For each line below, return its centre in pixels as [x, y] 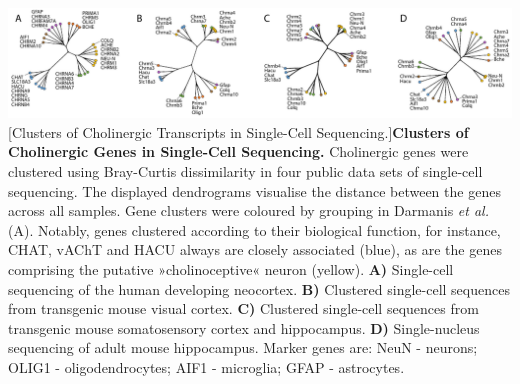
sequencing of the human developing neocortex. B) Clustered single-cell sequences [259, 288]
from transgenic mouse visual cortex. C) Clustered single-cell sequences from [243, 308]
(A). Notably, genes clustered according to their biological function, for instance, [254, 229]
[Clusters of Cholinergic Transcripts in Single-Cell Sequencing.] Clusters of [238, 131]
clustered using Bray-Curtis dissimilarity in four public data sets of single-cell [245, 171]
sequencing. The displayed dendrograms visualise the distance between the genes [254, 190]
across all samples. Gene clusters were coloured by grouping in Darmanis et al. [248, 210]
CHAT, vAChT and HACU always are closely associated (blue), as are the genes [255, 249]
